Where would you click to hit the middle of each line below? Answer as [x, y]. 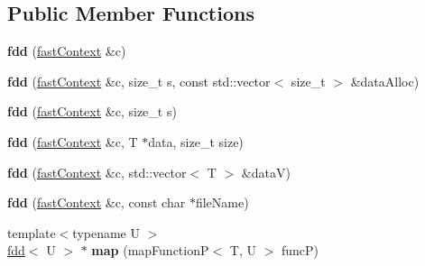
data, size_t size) [196, 141]
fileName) [222, 202]
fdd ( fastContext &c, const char [97, 202]
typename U [106, 232]
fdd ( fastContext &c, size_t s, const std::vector [139, 81]
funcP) [300, 250]
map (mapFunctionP [150, 250]
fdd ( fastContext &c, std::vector [97, 172]
